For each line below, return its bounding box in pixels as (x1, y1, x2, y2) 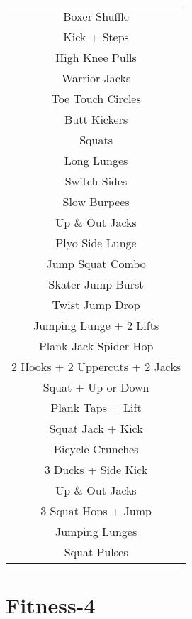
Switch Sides (64, 173, 128, 189)
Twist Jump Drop (52, 296, 140, 313)
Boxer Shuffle (63, 8, 129, 24)
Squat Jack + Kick (49, 420, 143, 436)
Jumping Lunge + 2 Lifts (33, 317, 159, 333)
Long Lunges (64, 152, 128, 168)
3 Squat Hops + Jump (40, 502, 152, 519)
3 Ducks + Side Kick (44, 461, 148, 478)
